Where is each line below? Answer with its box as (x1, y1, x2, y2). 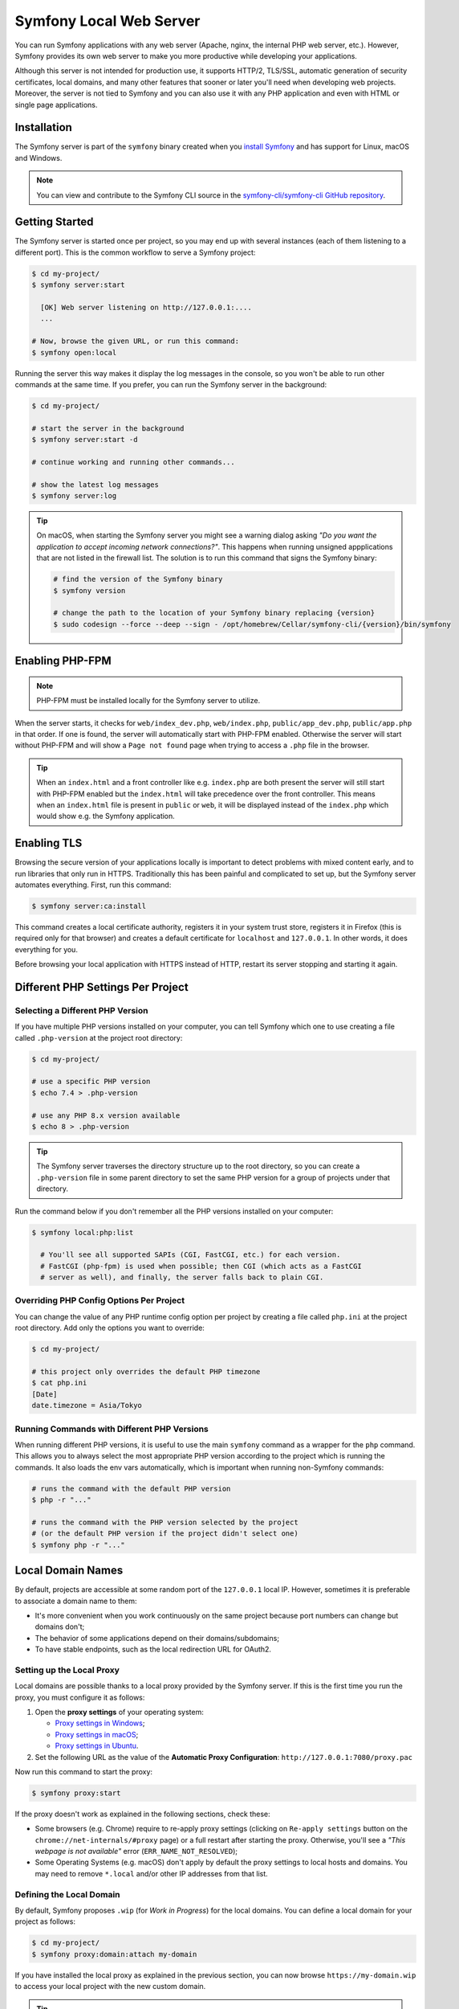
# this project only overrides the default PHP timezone (31, 1367, 261, 1376)
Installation (14, 121, 72, 134)
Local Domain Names (14, 1564, 124, 1577)
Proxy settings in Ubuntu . (55, 1741, 139, 1751)
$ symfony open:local (31, 348, 117, 357)
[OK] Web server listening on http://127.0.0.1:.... (40, 303, 252, 313)
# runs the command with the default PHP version (31, 1483, 231, 1493)
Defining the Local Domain (14, 1888, 120, 1900)
